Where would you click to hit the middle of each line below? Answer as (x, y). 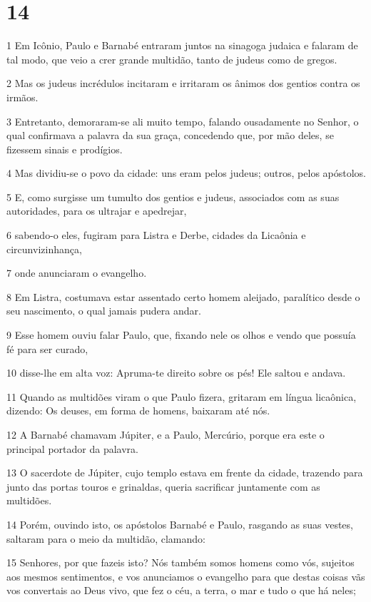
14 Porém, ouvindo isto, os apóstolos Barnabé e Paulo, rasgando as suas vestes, (180, 524)
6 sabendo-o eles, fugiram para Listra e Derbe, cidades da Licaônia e (156, 235)
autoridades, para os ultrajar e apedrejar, (97, 211)
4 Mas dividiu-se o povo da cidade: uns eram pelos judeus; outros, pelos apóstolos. (186, 173)
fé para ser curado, (47, 348)
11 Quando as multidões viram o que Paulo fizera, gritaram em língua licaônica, (182, 396)
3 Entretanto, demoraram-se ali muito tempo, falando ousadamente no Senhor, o (183, 121)
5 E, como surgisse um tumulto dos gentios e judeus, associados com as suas (173, 197)
